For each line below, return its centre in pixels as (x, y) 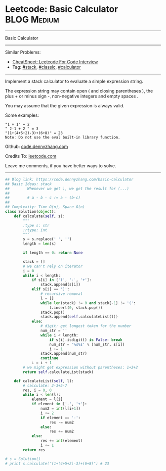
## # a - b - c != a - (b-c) (43, 198)
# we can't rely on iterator (53, 266)
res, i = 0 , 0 (37, 390)
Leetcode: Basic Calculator (62, 9)
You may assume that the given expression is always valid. (65, 105)
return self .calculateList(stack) (58, 372)
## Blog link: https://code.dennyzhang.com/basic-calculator (69, 179)
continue (49, 358)
